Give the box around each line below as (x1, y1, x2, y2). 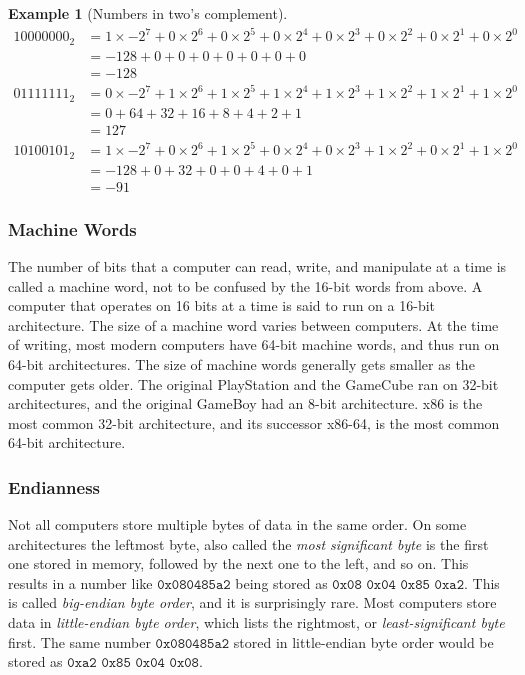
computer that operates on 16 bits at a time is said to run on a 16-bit (8, 295, 436, 316)
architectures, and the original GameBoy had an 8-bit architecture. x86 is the (8, 393, 483, 414)
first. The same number (8, 631, 151, 652)
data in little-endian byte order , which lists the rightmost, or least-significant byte (8, 612, 505, 633)
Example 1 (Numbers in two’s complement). (8, 3, 288, 23)
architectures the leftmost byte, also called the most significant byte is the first (8, 533, 489, 554)
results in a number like (8, 572, 153, 593)
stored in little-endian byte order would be (233, 631, 494, 652)
